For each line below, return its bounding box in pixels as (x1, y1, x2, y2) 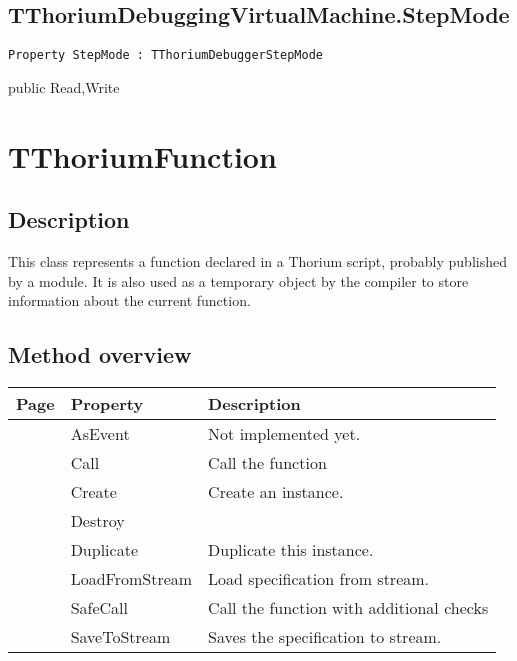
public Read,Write (8, 76, 120, 97)
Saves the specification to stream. (208, 625, 442, 649)
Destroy (70, 509, 125, 533)
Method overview (8, 339, 192, 370)
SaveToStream (70, 625, 171, 649)
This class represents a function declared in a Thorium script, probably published (8, 251, 507, 272)
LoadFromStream (70, 567, 193, 591)
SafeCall (70, 596, 128, 620)
